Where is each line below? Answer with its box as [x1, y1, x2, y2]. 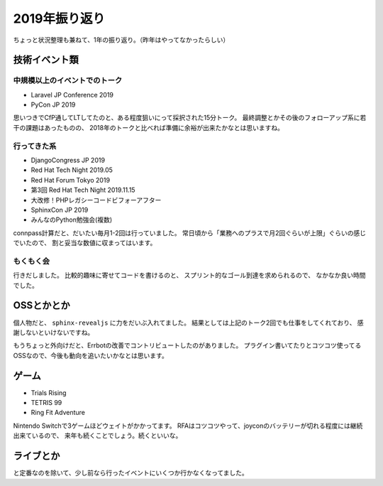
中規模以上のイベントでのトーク [13, 75, 123, 85]
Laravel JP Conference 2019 [30, 90, 113, 99]
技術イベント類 [13, 54, 79, 66]
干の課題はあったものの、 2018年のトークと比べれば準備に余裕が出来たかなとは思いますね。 [13, 123, 284, 131]
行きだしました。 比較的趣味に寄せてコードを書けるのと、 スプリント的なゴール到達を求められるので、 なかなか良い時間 [13, 271, 366, 280]
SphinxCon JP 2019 [30, 205, 89, 214]
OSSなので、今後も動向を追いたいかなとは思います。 [13, 351, 168, 360]
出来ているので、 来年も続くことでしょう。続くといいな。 [13, 431, 182, 440]
